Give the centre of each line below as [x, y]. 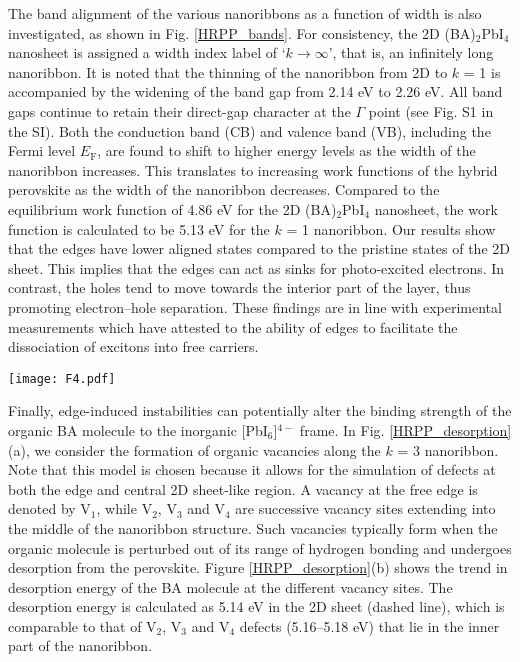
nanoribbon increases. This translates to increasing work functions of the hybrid [253, 169]
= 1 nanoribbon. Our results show [391, 228]
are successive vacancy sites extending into [365, 508]
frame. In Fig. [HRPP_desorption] [405, 429]
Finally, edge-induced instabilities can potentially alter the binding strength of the [260, 410]
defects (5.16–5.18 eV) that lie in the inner [369, 625]
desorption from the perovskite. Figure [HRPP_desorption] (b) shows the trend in [258, 567]
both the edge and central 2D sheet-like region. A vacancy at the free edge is [243, 488]
